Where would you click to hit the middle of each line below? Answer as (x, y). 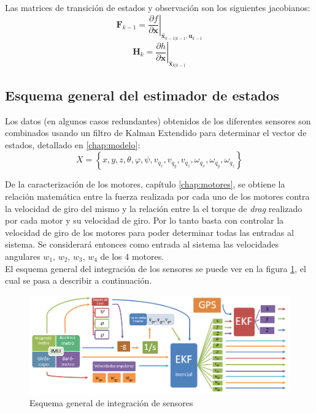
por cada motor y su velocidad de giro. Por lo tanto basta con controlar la (145, 220)
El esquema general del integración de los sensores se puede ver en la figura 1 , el (156, 268)
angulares (23, 256)
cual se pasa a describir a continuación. (79, 280)
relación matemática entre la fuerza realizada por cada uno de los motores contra (157, 196)
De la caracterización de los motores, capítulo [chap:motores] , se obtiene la (145, 184)
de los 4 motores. (132, 256)
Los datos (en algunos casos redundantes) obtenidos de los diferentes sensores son (158, 120)
